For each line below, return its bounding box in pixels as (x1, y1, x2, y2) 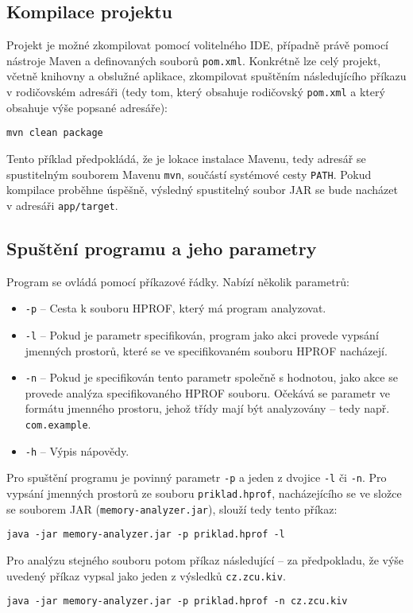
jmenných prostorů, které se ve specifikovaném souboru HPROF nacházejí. (25, 342, 388, 359)
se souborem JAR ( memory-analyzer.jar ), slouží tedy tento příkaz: (6, 500, 338, 517)
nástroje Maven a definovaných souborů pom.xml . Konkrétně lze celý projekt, (6, 52, 381, 68)
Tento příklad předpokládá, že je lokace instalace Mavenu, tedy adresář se (6, 149, 366, 166)
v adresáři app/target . (6, 196, 118, 213)
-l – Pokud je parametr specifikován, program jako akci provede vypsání (25, 326, 379, 343)
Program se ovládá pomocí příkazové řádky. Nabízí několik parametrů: (6, 273, 349, 289)
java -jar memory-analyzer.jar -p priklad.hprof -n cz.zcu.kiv (6, 596, 348, 607)
